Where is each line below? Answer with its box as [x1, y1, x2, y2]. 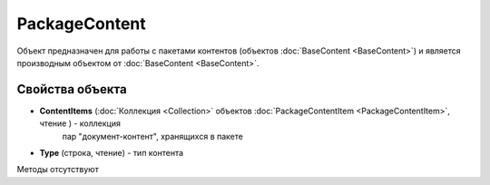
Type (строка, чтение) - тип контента [39, 148, 184, 159]
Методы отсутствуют [16, 164, 99, 175]
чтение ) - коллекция [39, 118, 122, 129]
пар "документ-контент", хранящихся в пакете [62, 131, 244, 141]
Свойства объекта [16, 82, 127, 97]
